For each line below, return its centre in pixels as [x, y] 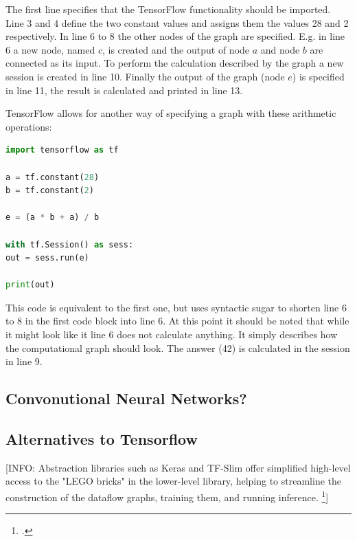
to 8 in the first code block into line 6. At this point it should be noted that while [177, 321]
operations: [29, 126]
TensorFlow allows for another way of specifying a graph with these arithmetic [171, 113]
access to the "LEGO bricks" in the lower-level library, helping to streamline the [173, 481]
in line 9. [24, 361]
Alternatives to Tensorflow [102, 439]
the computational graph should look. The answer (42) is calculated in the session [178, 347]
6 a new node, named [50, 49]
